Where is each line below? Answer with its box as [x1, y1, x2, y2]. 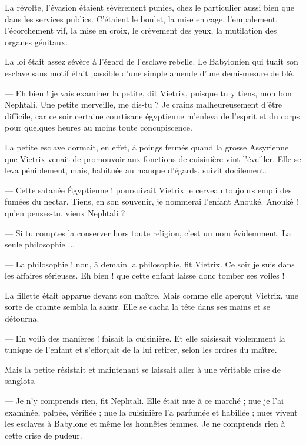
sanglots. [5, 374, 36, 387]
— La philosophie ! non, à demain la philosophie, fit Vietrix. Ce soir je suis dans [5, 257, 295, 270]
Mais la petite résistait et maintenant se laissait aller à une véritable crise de [5, 363, 281, 375]
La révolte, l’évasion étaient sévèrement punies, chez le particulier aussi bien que [5, 1, 294, 13]
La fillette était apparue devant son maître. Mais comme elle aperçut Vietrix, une [5, 289, 299, 301]
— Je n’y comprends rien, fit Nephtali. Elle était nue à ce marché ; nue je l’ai [5, 394, 284, 407]
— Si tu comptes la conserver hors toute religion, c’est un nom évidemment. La [5, 226, 291, 239]
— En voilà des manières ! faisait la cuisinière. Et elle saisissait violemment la [5, 332, 285, 344]
